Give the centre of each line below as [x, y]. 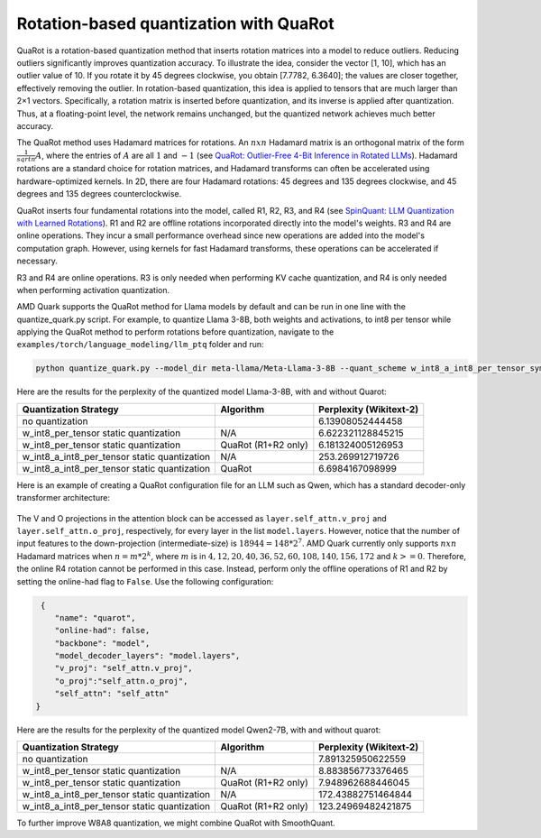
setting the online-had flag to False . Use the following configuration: [145, 581]
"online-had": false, [102, 631]
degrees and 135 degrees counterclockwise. [99, 194]
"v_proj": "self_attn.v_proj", [124, 668]
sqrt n [26, 160]
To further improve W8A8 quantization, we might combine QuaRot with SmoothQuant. [176, 823]
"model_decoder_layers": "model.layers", [147, 656]
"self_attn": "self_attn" [112, 694]
